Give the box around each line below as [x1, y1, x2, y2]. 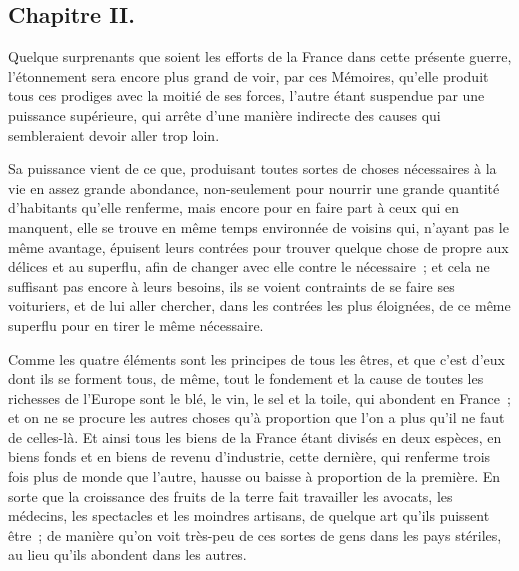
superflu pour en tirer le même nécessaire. [8, 314, 264, 335]
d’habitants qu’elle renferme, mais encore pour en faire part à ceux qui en [8, 197, 460, 218]
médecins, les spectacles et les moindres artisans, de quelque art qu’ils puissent [8, 505, 490, 526]
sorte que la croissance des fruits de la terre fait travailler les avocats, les [8, 485, 453, 506]
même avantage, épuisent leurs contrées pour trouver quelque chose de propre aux [8, 236, 509, 257]
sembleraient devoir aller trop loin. [8, 124, 220, 145]
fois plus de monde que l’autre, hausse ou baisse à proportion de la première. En [8, 466, 501, 487]
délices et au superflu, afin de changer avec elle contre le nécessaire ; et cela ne [8, 256, 490, 277]
